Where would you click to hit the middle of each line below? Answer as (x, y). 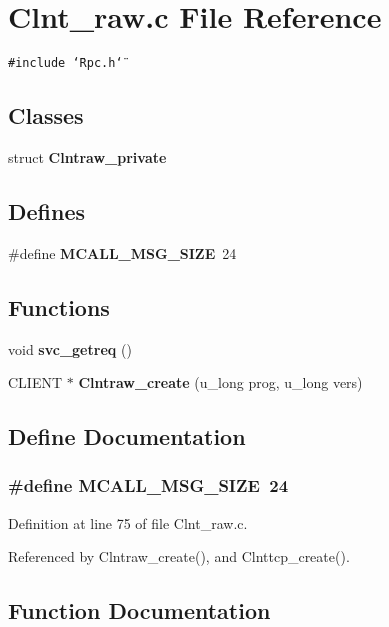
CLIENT (35, 382)
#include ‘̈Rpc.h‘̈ (65, 63)
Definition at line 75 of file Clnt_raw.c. (128, 522)
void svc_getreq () (70, 348)
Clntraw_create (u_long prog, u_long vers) (220, 382)
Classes (46, 115)
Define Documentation (127, 436)
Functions (59, 306)
